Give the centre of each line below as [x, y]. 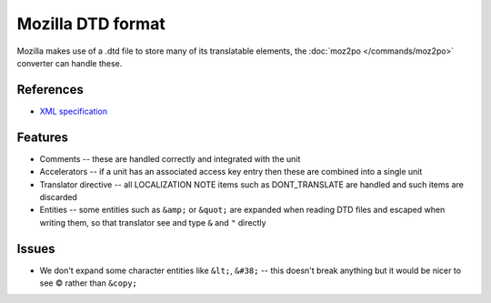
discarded [58, 197]
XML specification [74, 111]
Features [42, 137]
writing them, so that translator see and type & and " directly [153, 222]
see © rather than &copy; [89, 283]
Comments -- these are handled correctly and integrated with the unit [170, 158]
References [50, 90]
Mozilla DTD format [91, 24]
